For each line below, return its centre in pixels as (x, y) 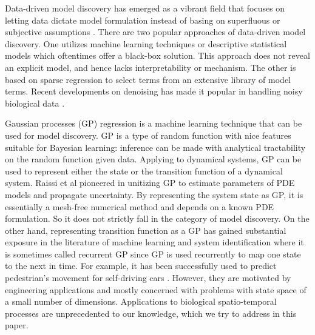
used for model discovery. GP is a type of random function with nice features (148, 135)
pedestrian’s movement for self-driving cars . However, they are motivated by (148, 278)
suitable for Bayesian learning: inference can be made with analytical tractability (155, 147)
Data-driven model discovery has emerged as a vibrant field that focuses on (145, 8)
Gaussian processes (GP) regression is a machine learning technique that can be (154, 123)
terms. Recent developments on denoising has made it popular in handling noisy (154, 91)
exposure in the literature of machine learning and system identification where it (154, 242)
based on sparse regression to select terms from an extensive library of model (148, 79)
